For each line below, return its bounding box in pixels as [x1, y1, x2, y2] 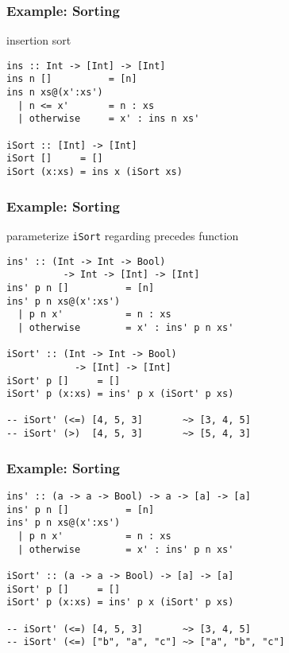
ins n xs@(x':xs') [6, 87, 103, 99]
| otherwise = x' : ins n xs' [17, 113, 200, 125]
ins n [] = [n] [6, 73, 137, 85]
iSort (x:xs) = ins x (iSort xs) [6, 166, 183, 178]
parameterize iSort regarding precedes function [6, 227, 239, 243]
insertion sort [6, 32, 71, 49]
